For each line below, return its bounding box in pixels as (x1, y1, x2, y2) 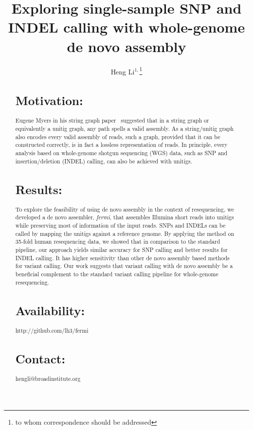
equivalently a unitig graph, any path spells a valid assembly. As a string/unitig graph (15, 124, 234, 132)
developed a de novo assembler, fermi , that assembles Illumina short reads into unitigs (15, 213, 234, 221)
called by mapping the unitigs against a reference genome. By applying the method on (15, 229, 235, 237)
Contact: (15, 350, 66, 367)
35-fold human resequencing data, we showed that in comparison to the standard (15, 237, 220, 246)
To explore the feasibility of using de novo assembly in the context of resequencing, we (15, 205, 234, 213)
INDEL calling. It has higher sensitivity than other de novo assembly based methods (15, 253, 230, 262)
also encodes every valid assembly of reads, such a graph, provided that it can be (15, 132, 220, 141)
